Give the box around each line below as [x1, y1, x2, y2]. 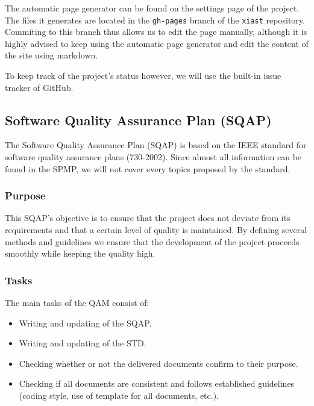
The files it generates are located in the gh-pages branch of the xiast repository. [5, 13, 305, 26]
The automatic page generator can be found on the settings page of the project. [5, 2, 300, 14]
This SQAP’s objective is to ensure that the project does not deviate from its [5, 211, 290, 224]
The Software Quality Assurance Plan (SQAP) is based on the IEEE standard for [5, 139, 307, 151]
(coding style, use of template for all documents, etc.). [19, 389, 219, 401]
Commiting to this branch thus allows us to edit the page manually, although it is [5, 25, 307, 38]
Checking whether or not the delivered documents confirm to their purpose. [19, 357, 298, 369]
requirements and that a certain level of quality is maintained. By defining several [5, 223, 307, 236]
